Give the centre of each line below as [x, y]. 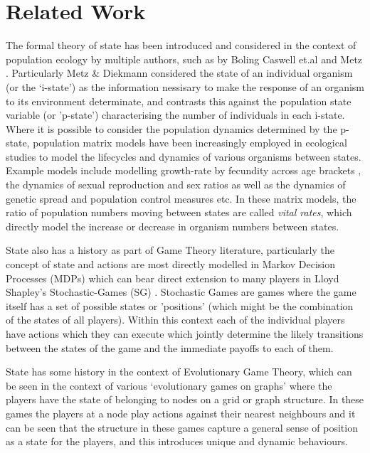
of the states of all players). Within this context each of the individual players [175, 320]
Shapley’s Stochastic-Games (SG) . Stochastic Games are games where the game [181, 292]
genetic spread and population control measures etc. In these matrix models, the [181, 198]
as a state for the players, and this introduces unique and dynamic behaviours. [177, 441]
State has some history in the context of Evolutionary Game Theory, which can [179, 372]
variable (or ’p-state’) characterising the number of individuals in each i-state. [175, 115]
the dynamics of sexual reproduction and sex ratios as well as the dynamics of [176, 185]
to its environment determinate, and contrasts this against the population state [179, 101]
